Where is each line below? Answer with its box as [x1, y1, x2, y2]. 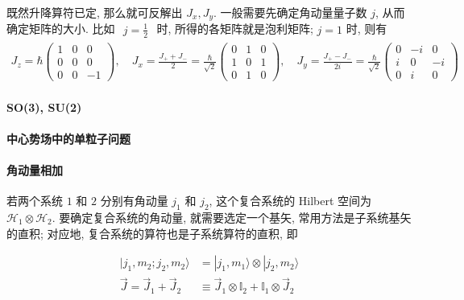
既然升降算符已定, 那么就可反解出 [6, 4, 183, 20]
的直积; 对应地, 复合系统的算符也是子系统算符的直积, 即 [6, 224, 298, 241]
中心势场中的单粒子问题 [6, 129, 130, 146]
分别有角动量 [100, 192, 168, 209]
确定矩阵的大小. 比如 [6, 20, 115, 37]
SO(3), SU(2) [6, 98, 82, 115]
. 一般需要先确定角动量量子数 [213, 4, 367, 20]
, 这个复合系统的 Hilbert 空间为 [209, 192, 372, 209]
